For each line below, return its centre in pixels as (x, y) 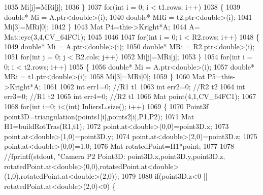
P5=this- (221, 76)
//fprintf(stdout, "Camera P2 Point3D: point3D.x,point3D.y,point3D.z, (115, 156)
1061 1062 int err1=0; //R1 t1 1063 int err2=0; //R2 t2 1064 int (144, 86)
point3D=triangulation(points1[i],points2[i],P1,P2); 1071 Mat (99, 116)
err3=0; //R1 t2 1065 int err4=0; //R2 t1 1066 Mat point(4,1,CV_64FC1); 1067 (130, 96)
